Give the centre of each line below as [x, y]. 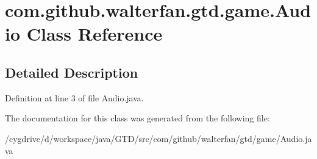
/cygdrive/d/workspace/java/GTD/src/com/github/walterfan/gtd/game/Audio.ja [158, 138]
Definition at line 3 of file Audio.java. [74, 97]
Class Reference [94, 34]
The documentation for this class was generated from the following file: [137, 118]
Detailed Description [72, 72]
